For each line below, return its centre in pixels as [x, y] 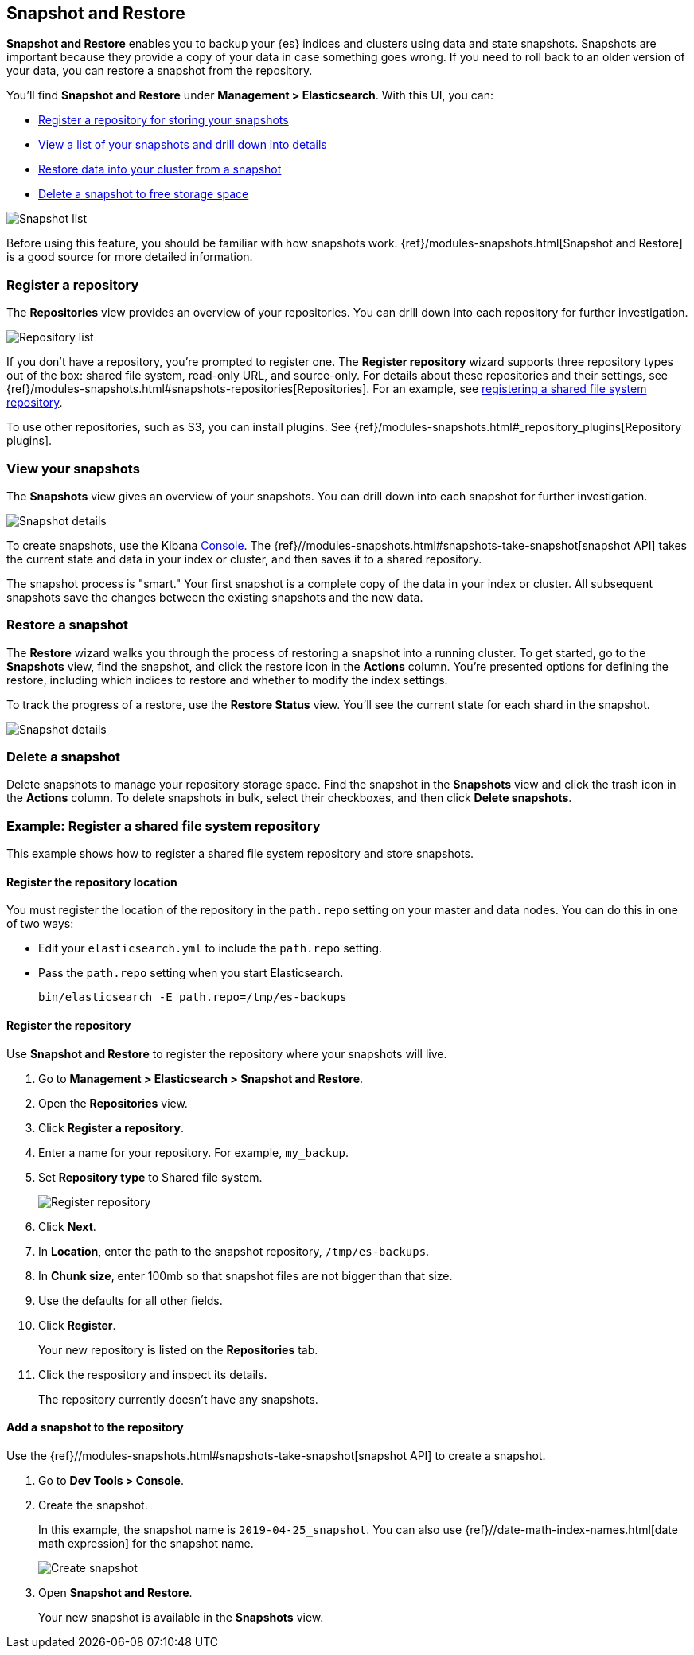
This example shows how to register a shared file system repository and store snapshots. [240, 854]
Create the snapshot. [93, 1505]
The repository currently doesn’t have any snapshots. [178, 1399]
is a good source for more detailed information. [130, 257]
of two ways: [40, 924]
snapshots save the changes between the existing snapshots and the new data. [215, 597]
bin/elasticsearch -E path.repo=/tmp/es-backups [193, 997]
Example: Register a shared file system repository [164, 826]
